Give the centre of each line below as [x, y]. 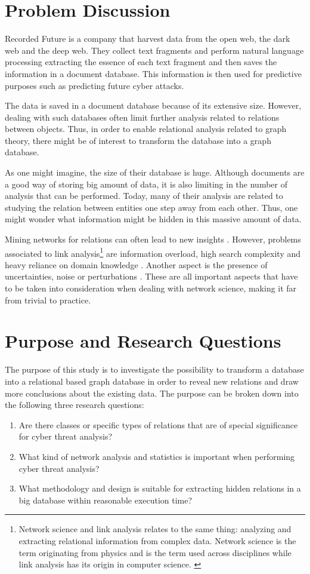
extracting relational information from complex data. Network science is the [157, 540]
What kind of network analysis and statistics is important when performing [157, 456]
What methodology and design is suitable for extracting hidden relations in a [160, 488]
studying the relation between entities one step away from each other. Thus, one [151, 207]
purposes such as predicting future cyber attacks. [94, 85]
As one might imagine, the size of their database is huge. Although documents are [155, 172]
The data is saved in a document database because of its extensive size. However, [153, 105]
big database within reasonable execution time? [106, 500]
